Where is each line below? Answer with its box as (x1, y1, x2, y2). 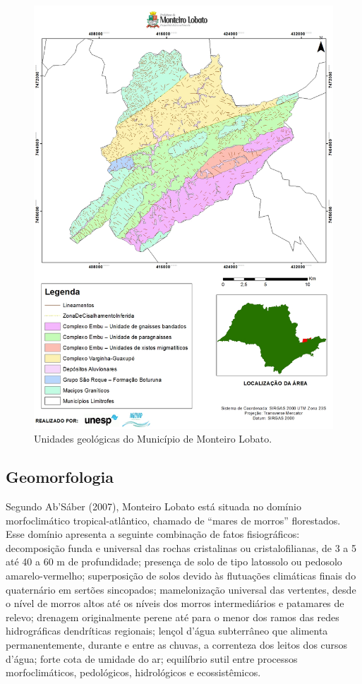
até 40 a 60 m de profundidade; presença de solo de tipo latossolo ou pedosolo (6, 554, 342, 569)
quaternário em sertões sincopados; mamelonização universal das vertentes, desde (6, 582, 356, 596)
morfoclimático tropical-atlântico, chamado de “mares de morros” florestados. (6, 512, 341, 527)
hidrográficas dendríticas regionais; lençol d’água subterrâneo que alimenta (6, 623, 328, 638)
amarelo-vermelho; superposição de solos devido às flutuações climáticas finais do (6, 568, 356, 583)
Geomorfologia (6, 466, 114, 488)
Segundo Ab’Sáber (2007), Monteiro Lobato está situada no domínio (6, 499, 301, 514)
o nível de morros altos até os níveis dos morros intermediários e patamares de (6, 596, 344, 611)
